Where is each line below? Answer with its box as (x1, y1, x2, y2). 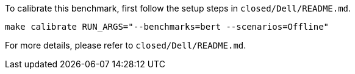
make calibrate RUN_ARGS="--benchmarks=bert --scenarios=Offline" (5, 22, 329, 32)
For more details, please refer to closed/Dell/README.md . (5, 40, 246, 50)
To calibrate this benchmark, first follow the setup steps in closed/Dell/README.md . (5, 3, 351, 13)
